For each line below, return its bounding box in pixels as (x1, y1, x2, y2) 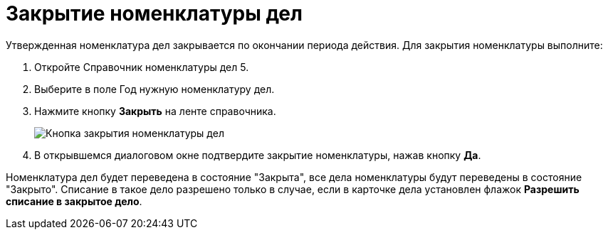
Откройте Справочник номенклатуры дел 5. (34, 60, 249, 73)
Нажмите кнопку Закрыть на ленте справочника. (34, 104, 276, 117)
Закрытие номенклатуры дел (6, 1, 303, 26)
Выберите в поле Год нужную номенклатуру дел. (34, 82, 275, 95)
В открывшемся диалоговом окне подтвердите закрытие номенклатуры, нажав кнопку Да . (34, 148, 481, 161)
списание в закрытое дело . (6, 195, 142, 207)
